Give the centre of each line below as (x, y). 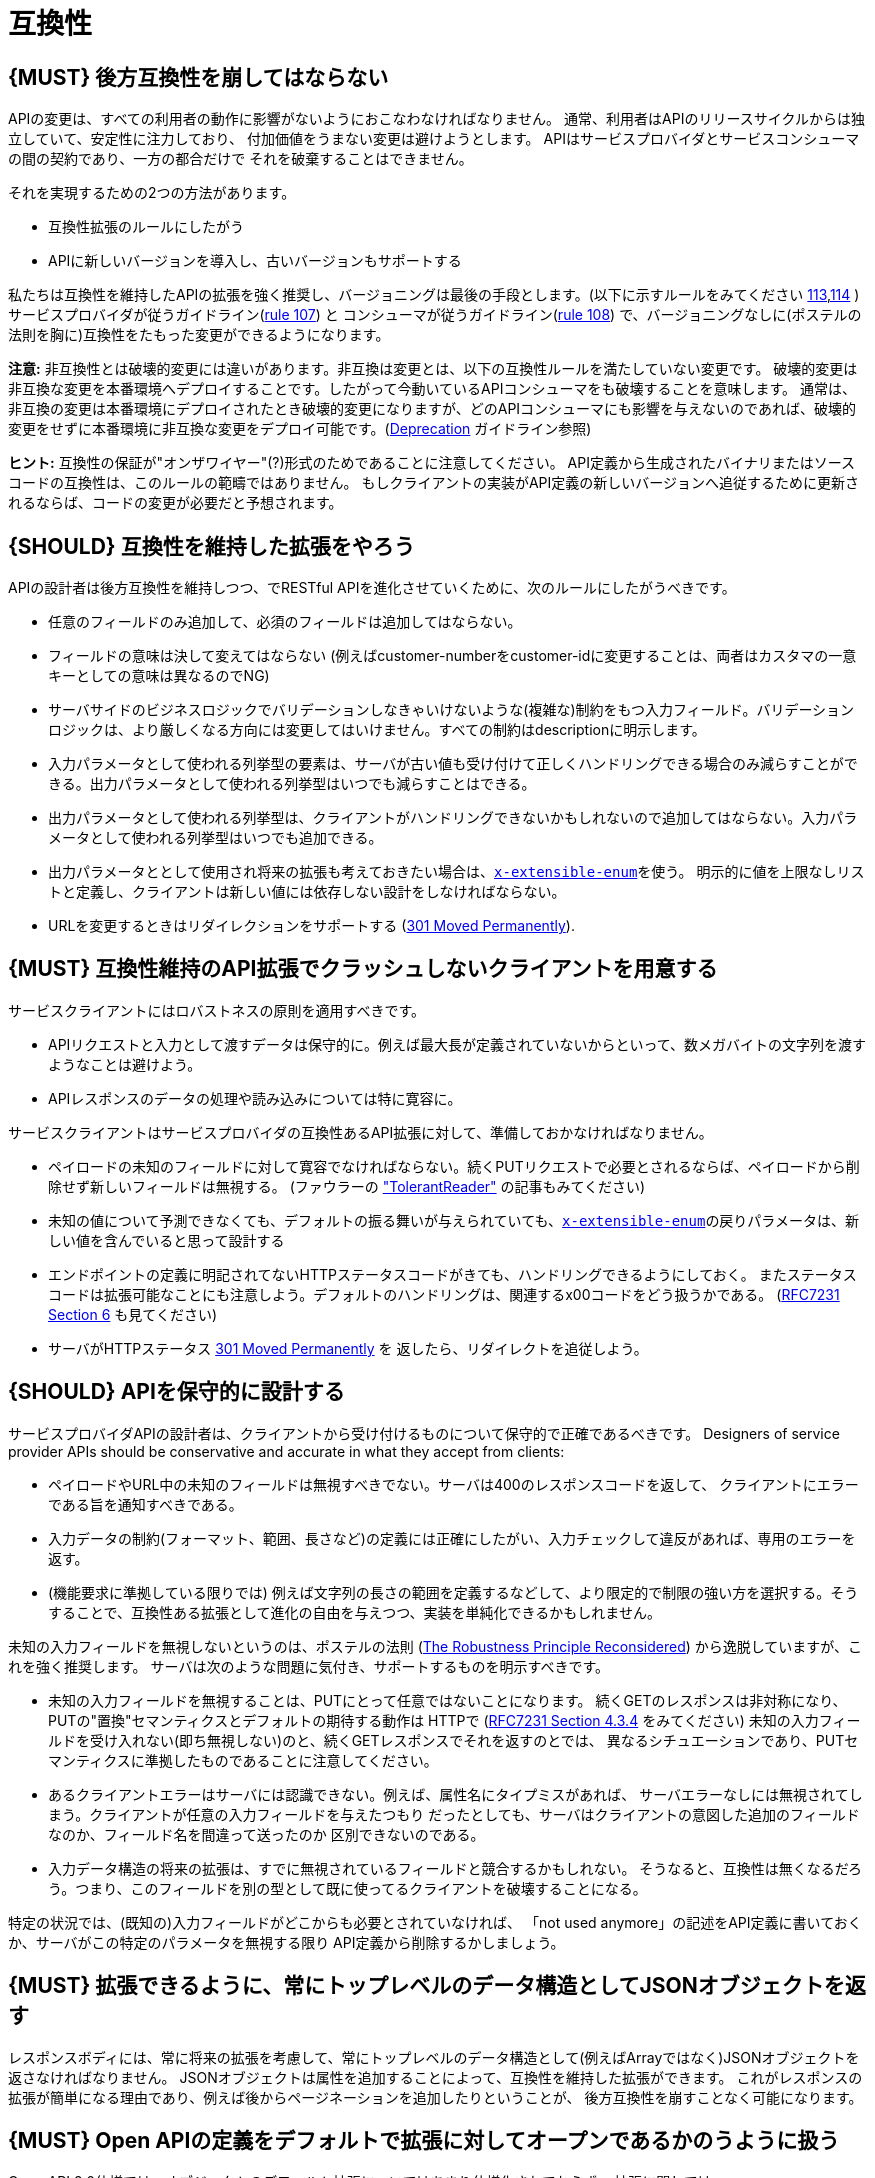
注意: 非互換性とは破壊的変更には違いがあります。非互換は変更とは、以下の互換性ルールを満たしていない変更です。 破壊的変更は (433, 369)
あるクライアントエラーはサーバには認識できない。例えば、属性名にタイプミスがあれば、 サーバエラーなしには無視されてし (455, 1794)
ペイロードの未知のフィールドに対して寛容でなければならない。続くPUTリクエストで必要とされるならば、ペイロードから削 (454, 1166)
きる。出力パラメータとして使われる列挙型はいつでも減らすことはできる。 (292, 784)
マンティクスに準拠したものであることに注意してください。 (243, 1760)
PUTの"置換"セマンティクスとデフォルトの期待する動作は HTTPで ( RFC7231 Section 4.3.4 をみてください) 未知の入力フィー (454, 1720)
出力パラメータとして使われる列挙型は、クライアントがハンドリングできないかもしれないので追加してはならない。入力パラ (453, 818)
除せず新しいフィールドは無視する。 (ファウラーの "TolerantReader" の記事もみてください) (347, 1186)
